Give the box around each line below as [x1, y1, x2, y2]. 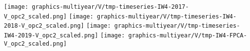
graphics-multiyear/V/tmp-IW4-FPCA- [128, 32, 247, 39]
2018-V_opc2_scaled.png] [4, 22, 84, 30]
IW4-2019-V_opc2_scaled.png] [4, 32, 98, 39]
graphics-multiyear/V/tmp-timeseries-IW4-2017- [32, 3, 189, 10]
